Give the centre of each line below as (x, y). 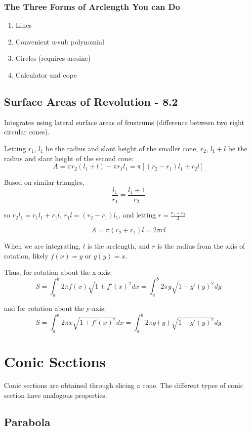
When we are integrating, (42, 246)
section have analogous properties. (56, 395)
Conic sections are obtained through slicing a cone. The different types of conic (124, 385)
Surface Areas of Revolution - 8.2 (91, 101)
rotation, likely (26, 255)
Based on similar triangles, (44, 182)
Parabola (27, 421)
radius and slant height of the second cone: (69, 158)
